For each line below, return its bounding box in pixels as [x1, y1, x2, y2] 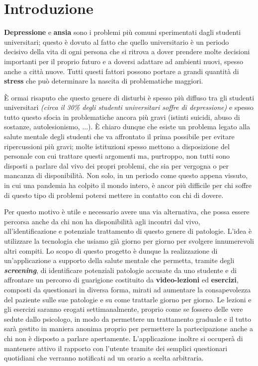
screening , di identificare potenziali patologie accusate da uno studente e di [4, 265, 237, 275]
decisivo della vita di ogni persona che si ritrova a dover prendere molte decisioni [4, 46, 250, 57]
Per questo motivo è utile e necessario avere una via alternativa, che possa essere [4, 206, 250, 217]
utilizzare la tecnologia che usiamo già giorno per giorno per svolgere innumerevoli [4, 236, 254, 246]
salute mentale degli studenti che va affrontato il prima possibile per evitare [4, 131, 235, 142]
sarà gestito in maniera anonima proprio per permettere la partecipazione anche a [4, 323, 253, 334]
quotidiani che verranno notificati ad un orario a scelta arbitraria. [4, 353, 204, 363]
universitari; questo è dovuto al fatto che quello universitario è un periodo [4, 36, 229, 47]
